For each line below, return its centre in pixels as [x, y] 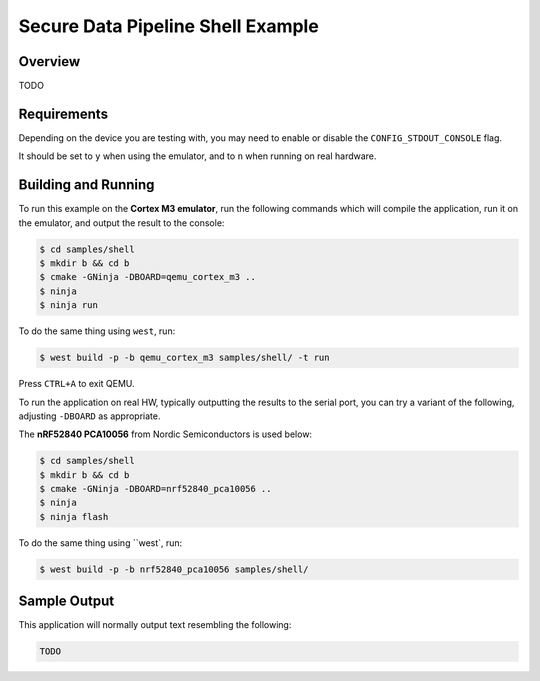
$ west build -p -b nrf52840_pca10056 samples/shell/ [174, 569]
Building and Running [86, 185]
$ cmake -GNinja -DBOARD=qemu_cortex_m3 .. [148, 277]
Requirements [63, 113]
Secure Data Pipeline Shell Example [168, 26]
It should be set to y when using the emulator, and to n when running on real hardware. [197, 156]
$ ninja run [69, 305]
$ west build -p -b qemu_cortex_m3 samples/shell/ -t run [184, 358]
